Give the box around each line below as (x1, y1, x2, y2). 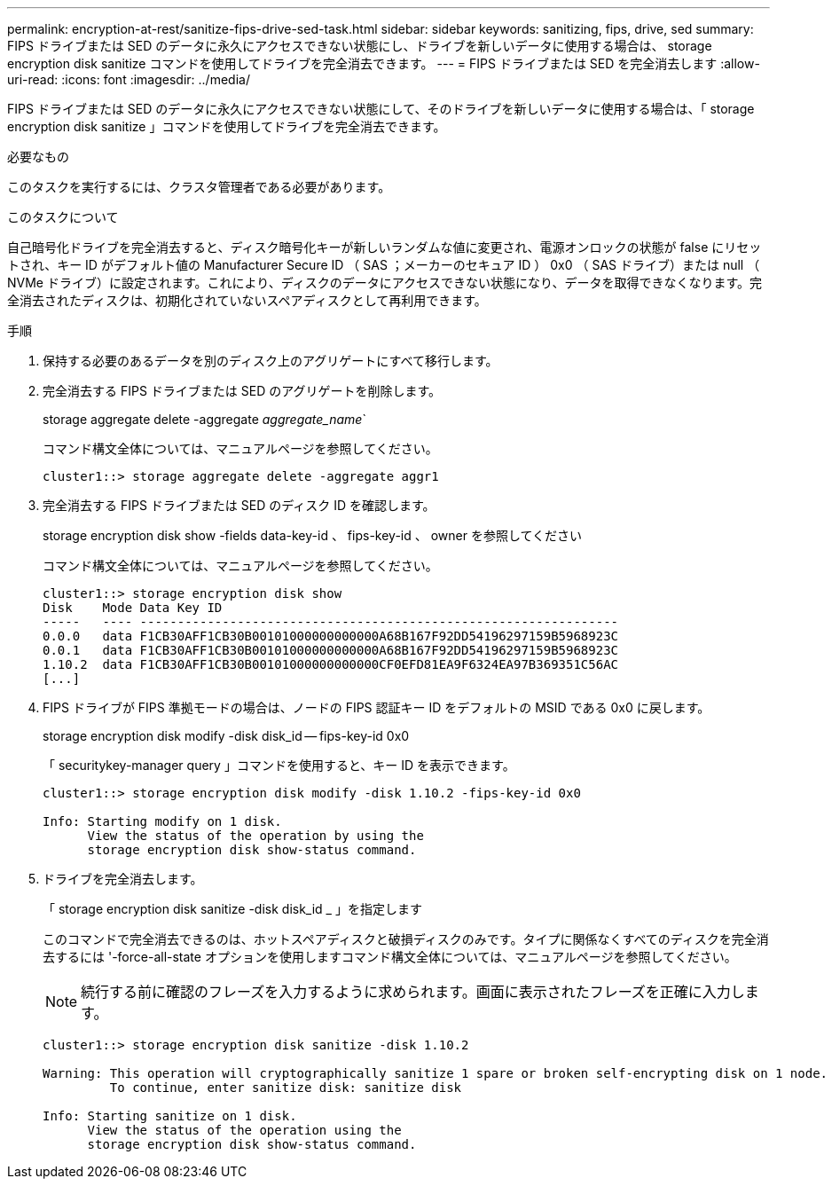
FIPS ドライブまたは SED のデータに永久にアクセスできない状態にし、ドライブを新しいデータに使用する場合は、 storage (7, 38, 712, 53)
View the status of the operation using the (87, 1123, 402, 1137)
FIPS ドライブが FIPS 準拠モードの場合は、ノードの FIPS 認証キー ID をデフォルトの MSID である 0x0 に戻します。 (43, 700, 710, 715)
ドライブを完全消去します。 (43, 871, 203, 886)
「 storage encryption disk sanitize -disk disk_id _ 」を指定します (43, 901, 422, 916)
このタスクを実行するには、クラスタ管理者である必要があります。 (7, 179, 391, 194)
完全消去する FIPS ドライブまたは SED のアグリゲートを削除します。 (43, 383, 442, 398)
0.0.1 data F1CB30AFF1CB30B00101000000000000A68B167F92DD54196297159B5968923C (43, 643, 619, 657)
